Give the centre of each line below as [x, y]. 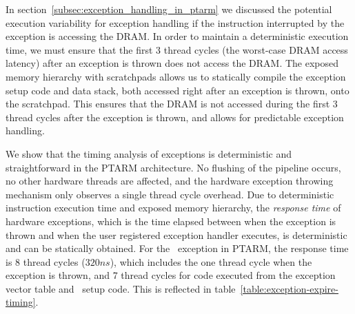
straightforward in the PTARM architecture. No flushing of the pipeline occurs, [173, 167]
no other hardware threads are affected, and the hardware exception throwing [170, 181]
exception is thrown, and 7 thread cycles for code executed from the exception [171, 275]
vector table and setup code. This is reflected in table [121, 288]
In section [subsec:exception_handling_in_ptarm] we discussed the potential [169, 9]
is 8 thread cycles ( [45, 261]
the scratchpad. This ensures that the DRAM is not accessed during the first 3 [172, 104]
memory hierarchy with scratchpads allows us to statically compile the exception [176, 76]
